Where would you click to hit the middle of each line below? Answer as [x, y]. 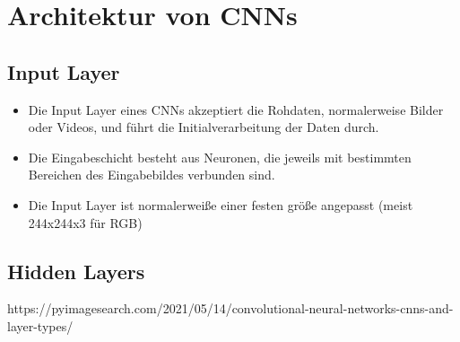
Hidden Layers [76, 271]
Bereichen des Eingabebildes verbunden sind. [152, 175]
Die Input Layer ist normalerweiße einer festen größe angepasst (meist [221, 204]
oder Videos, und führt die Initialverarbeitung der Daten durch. [204, 127]
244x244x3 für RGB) [85, 222]
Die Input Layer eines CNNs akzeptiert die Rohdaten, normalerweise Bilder [236, 109]
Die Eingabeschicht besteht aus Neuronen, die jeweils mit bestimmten [220, 157]
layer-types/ [40, 325]
